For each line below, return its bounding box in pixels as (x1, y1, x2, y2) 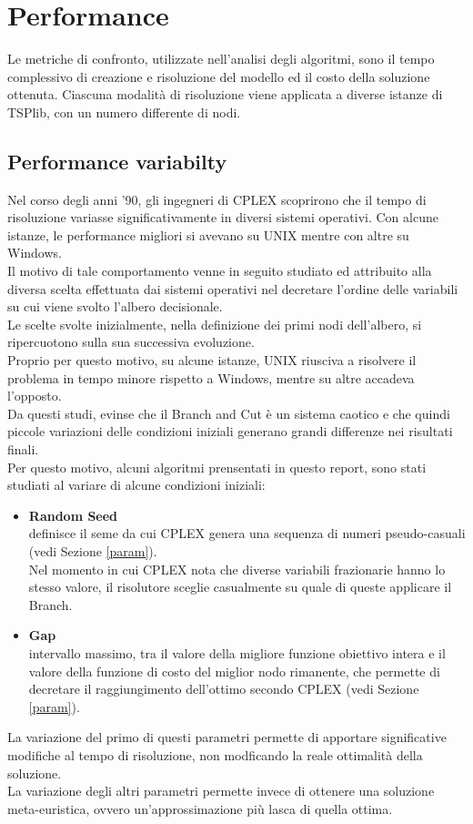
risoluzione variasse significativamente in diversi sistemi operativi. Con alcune (7, 208, 438, 227)
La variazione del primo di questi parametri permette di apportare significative (7, 727, 447, 747)
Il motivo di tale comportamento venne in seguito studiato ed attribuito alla (7, 261, 432, 280)
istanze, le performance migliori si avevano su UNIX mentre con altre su (7, 225, 409, 244)
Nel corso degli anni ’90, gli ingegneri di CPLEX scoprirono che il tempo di (7, 189, 427, 209)
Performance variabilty (7, 147, 227, 175)
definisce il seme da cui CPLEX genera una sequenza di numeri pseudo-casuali (28, 524, 466, 543)
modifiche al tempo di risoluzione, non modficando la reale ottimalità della (7, 745, 423, 764)
